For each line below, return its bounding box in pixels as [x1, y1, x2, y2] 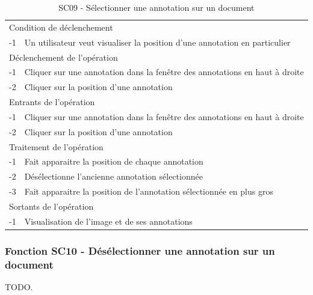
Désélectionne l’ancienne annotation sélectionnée [24, 170, 203, 183]
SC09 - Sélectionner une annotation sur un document [58, 1, 255, 13]
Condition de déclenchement [9, 20, 113, 33]
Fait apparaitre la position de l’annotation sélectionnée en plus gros [24, 185, 273, 198]
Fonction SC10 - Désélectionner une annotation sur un [5, 243, 275, 258]
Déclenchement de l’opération [9, 50, 118, 63]
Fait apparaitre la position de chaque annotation [24, 155, 203, 168]
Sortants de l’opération [9, 199, 94, 212]
